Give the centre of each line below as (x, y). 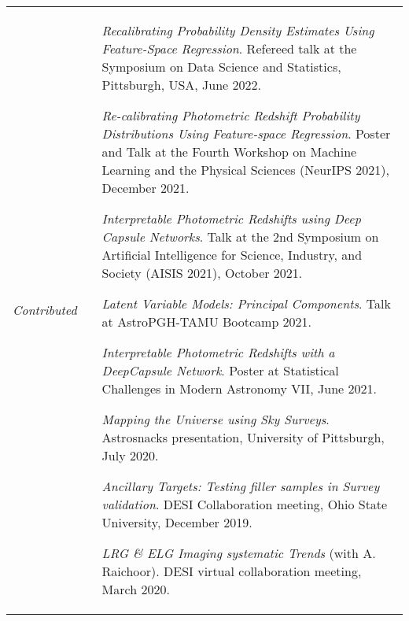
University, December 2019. (177, 522)
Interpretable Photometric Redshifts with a (218, 352)
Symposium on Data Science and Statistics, (221, 67)
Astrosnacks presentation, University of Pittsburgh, (243, 437)
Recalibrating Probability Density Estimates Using (238, 30)
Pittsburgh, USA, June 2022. (181, 85)
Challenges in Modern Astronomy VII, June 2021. (239, 388)
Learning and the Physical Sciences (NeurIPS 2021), (245, 170)
